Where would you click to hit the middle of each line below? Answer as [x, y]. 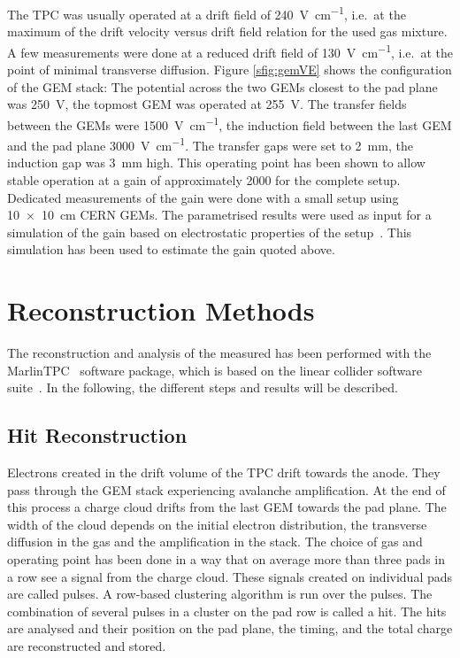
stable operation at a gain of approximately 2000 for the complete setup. [204, 179]
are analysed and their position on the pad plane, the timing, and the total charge [230, 628]
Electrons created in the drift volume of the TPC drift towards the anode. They [224, 472]
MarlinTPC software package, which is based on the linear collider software [215, 370]
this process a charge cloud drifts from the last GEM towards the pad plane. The [227, 507]
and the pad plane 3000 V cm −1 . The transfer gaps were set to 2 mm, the [210, 144]
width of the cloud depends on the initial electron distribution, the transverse [217, 524]
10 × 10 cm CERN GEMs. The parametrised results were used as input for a [219, 215]
